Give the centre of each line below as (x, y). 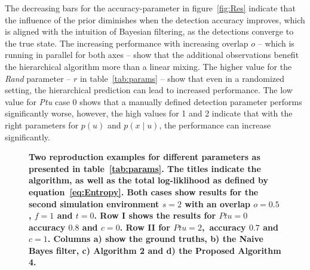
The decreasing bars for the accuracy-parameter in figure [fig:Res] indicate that (150, 8)
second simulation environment (94, 203)
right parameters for (42, 125)
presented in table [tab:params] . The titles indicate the (145, 168)
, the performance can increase (215, 125)
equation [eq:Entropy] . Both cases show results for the (144, 191)
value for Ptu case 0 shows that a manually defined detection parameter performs (154, 101)
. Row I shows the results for (155, 215)
